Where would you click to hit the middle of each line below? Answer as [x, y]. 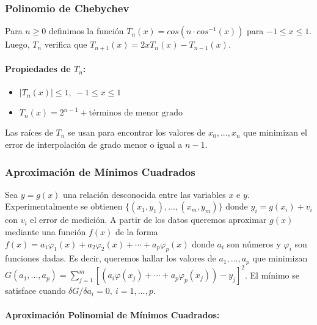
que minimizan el [275, 132]
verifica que [66, 44]
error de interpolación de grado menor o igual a [94, 144]
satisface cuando [35, 290]
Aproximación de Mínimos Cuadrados [100, 171]
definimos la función [86, 31]
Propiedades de [38, 69]
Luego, [17, 44]
